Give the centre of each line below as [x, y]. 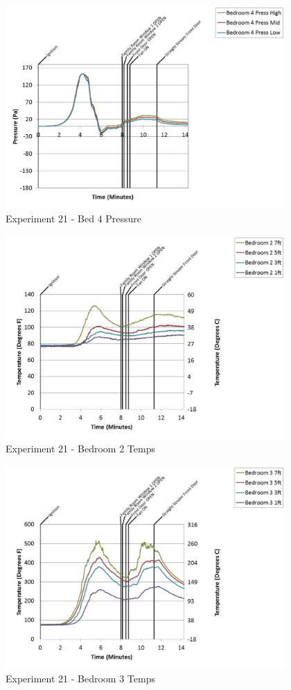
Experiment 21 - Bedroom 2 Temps [80, 449]
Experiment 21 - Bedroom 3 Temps [80, 679]
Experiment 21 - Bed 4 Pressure [74, 219]
